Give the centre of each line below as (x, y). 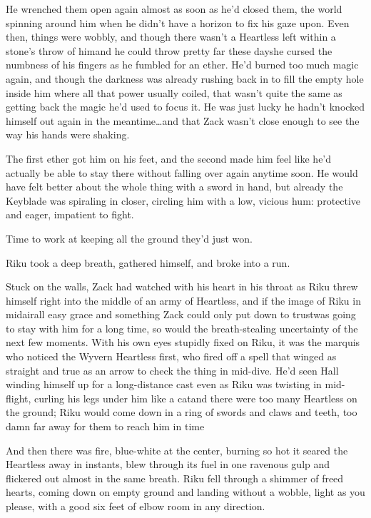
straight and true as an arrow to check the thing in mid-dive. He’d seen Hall (172, 370)
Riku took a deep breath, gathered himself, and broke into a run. (148, 262)
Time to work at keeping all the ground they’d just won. (129, 238)
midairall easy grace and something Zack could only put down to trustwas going (181, 314)
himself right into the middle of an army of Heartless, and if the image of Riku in (183, 300)
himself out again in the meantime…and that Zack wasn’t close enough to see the (183, 120)
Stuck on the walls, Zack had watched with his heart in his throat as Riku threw (182, 286)
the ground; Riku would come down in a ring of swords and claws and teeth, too (182, 412)
